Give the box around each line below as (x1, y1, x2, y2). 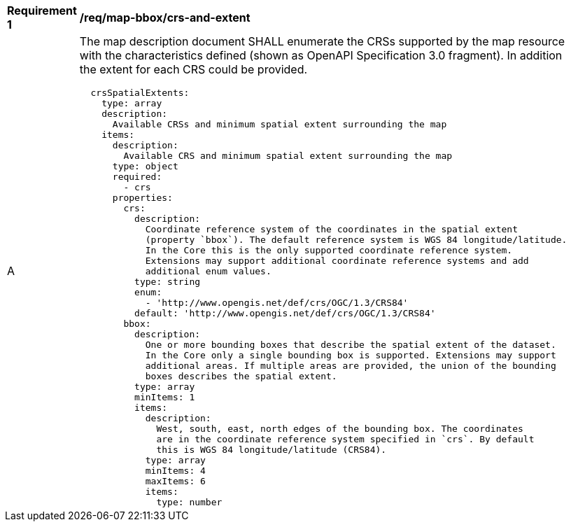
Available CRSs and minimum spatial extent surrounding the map (112, 119, 447, 129)
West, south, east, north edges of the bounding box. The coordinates (156, 423, 523, 434)
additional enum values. (145, 266, 272, 276)
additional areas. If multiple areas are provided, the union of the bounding (145, 360, 556, 371)
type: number (156, 497, 223, 507)
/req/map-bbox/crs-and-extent (79, 10, 251, 24)
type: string (134, 276, 201, 287)
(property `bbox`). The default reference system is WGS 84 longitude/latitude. (145, 234, 568, 245)
